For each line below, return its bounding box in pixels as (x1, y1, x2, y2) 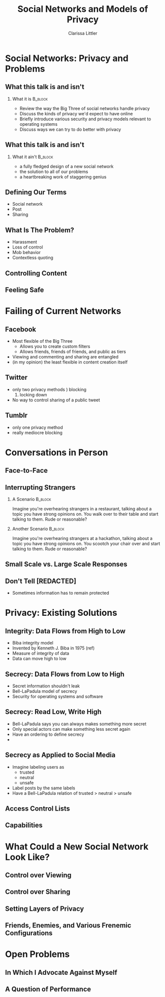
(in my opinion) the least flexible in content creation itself (12, 359, 128, 365)
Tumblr (5, 411, 28, 420)
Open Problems (5, 949, 70, 960)
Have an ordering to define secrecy (12, 731, 85, 737)
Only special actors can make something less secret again (12, 726, 131, 732)
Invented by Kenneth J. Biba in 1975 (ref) (12, 645, 95, 651)
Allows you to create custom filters (19, 343, 90, 349)
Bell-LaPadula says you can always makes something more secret (12, 721, 147, 727)
